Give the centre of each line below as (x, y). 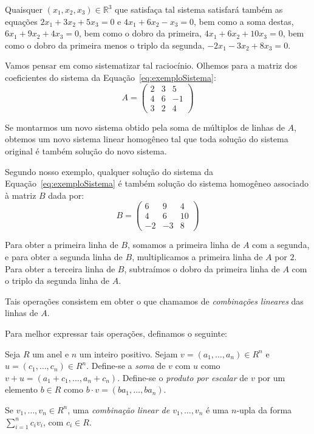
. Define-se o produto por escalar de (183, 377)
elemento (22, 389)
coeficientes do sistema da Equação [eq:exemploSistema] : (111, 77)
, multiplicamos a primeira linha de (197, 257)
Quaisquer (24, 9)
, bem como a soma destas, (244, 21)
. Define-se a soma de (126, 366)
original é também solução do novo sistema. (86, 150)
